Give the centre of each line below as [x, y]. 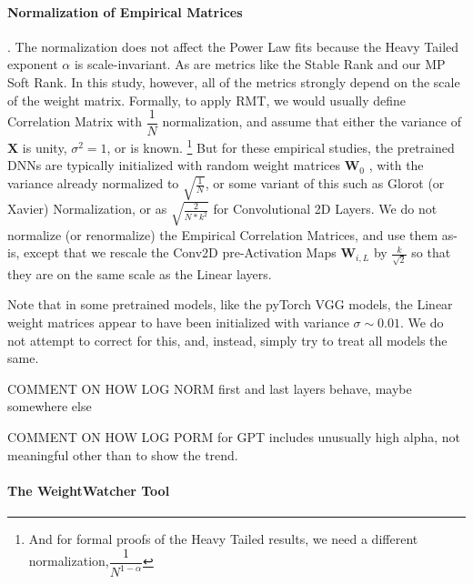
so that [431, 252]
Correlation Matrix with [75, 121]
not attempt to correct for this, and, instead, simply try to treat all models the [227, 340]
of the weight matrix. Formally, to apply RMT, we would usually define [207, 100]
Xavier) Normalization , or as [87, 209]
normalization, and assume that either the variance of [312, 121]
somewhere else [50, 406]
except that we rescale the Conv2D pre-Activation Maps [180, 252]
